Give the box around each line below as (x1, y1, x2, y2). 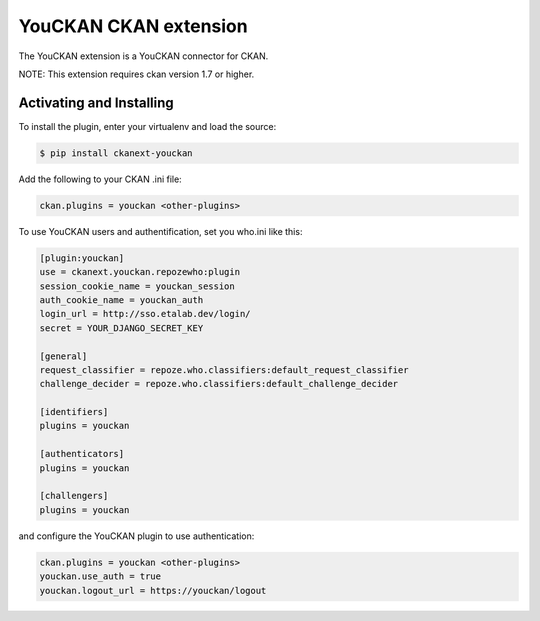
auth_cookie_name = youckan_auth (39, 294, 204, 305)
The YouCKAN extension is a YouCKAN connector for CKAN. (18, 50, 269, 62)
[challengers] (39, 490, 109, 502)
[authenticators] (39, 448, 125, 460)
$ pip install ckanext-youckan (39, 147, 194, 159)
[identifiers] (39, 406, 109, 418)
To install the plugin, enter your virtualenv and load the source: (18, 120, 277, 132)
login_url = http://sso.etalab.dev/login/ (39, 308, 251, 320)
